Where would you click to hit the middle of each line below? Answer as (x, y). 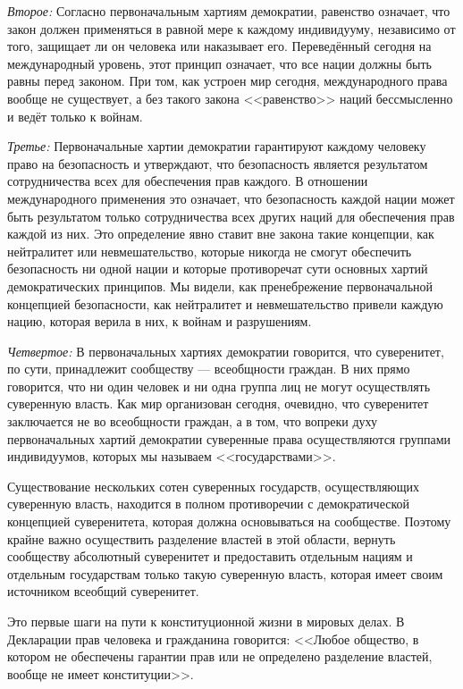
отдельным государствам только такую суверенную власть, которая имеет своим (225, 573)
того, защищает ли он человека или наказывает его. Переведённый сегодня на (219, 46)
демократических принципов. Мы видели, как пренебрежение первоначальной (220, 286)
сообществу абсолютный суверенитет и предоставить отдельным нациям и (210, 556)
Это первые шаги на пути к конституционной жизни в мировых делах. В (206, 621)
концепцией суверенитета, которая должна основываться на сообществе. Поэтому (229, 521)
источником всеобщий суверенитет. (103, 591)
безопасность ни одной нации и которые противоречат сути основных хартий (218, 269)
